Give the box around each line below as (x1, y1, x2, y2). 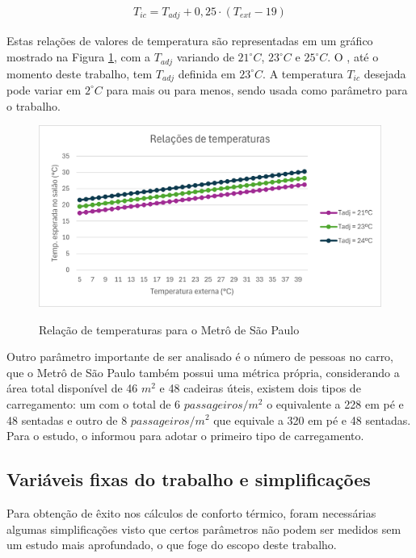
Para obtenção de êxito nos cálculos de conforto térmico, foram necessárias (6, 504, 376, 521)
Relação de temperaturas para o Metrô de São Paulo (39, 321, 300, 338)
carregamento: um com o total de (6, 395, 171, 412)
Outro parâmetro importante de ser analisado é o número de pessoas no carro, (6, 348, 394, 365)
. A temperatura (263, 65, 343, 82)
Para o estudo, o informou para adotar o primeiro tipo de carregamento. (6, 427, 364, 444)
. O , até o (327, 48, 379, 65)
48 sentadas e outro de (6, 411, 118, 428)
